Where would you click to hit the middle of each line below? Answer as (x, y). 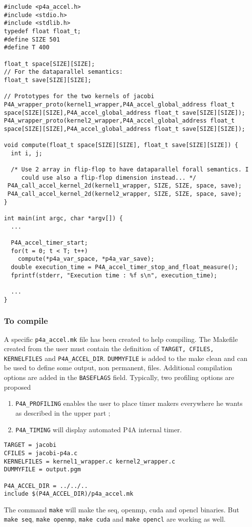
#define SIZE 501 (32, 39)
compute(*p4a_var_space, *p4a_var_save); (86, 259)
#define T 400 (27, 48)
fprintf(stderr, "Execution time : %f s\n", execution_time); (114, 275)
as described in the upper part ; (63, 412)
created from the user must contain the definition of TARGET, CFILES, (109, 348)
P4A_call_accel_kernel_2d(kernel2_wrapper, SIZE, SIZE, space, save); (125, 194)
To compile (26, 321)
